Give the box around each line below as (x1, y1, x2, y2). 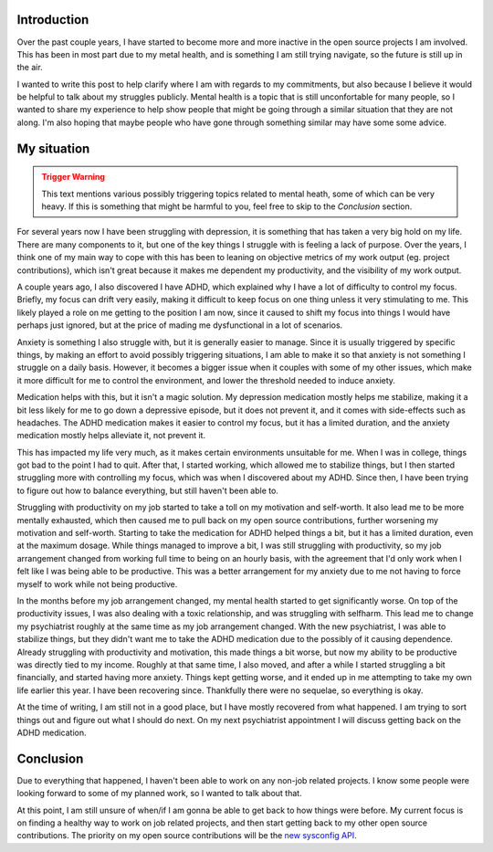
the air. (16, 62, 43, 73)
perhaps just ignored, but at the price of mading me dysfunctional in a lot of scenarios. (16, 320, 343, 331)
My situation (16, 141, 90, 156)
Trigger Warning (41, 172, 105, 183)
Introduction (16, 12, 89, 27)
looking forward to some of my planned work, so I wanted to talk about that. (16, 788, 302, 799)
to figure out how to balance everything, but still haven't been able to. (16, 485, 278, 496)
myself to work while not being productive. (16, 578, 178, 589)
